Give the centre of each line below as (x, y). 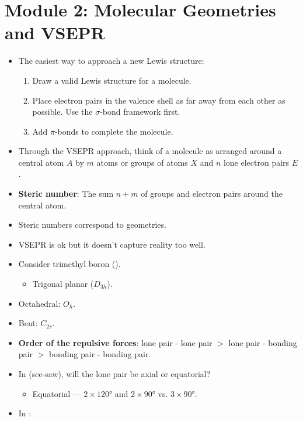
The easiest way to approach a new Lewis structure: (111, 61)
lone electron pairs (256, 162)
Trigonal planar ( (63, 284)
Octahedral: (39, 303)
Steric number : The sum (66, 194)
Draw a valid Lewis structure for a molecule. (112, 80)
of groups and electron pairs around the (212, 194)
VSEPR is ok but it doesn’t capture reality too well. (112, 244)
